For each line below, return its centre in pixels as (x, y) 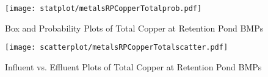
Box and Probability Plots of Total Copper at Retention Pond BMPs (134, 28)
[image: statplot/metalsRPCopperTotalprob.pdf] (103, 8)
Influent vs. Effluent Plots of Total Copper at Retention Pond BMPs (133, 66)
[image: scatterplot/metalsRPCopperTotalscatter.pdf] (117, 48)
